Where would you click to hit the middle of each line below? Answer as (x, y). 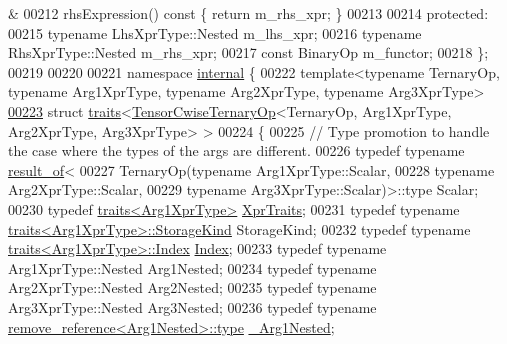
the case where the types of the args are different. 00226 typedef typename (236, 150)
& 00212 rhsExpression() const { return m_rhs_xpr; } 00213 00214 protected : (248, 13)
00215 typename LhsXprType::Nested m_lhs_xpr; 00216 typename (215, 32)
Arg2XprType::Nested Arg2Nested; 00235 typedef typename (192, 287)
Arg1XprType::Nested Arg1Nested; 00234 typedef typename (192, 267)
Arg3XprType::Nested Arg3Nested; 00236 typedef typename (192, 306)
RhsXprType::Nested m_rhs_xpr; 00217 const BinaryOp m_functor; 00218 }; (248, 52)
